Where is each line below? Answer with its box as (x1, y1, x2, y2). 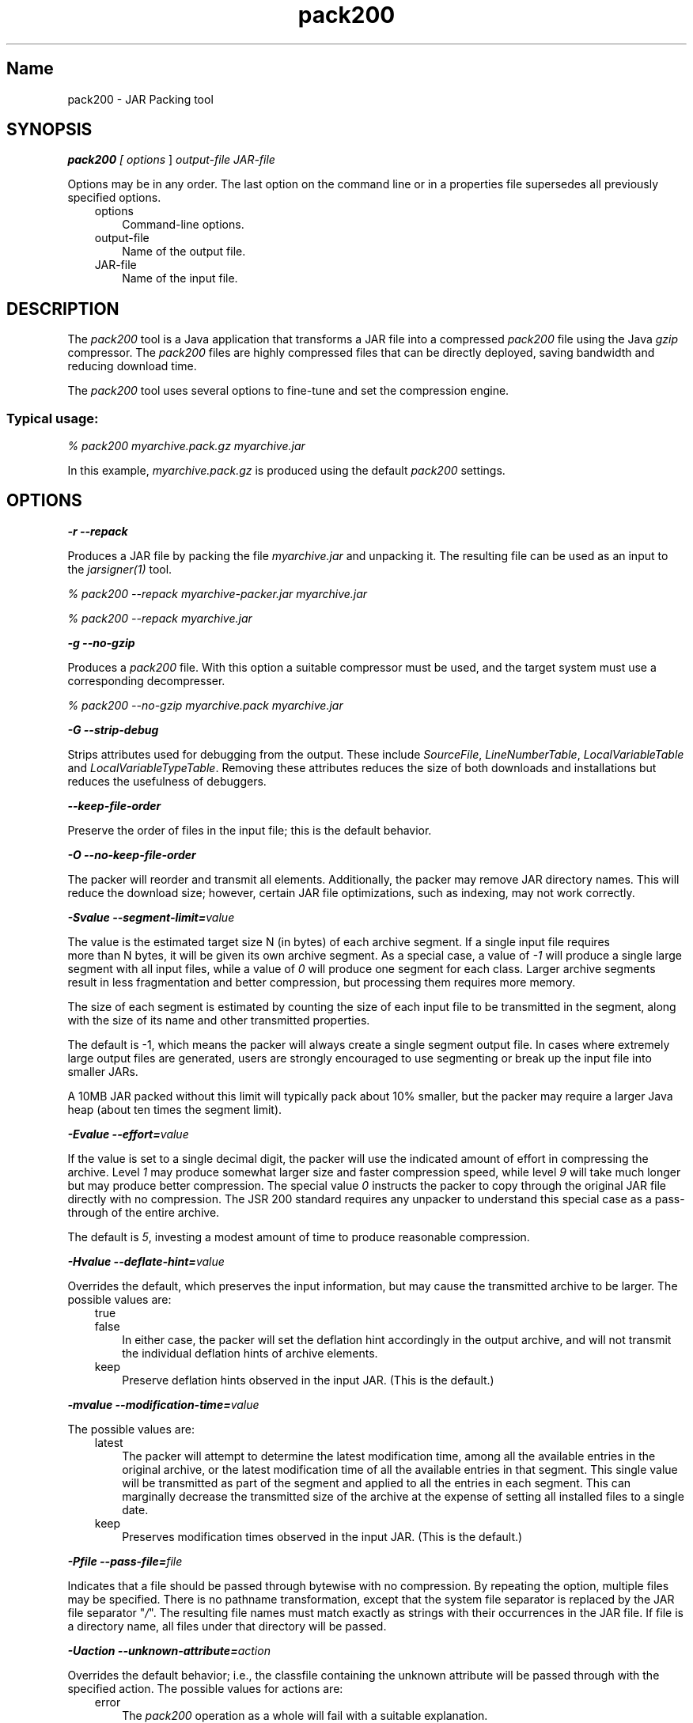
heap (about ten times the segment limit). (67, 1102, 282, 1116)
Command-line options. (122, 218, 244, 232)
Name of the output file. (122, 244, 246, 259)
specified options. (67, 191, 161, 205)
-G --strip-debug (67, 722, 159, 737)
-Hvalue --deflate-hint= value (67, 1254, 225, 1268)
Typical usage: (6, 410, 99, 426)
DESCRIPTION (6, 298, 119, 319)
